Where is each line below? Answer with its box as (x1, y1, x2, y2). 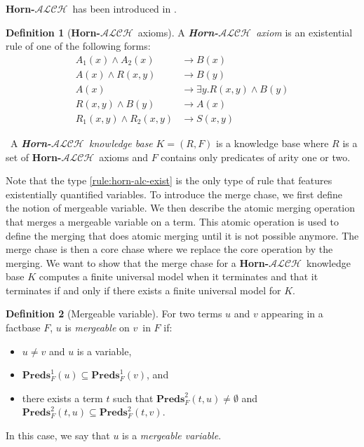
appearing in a (261, 306, 323, 321)
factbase (6, 320, 41, 335)
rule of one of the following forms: (6, 39, 151, 53)
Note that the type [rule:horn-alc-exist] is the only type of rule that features (6, 173, 332, 188)
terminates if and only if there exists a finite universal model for (6, 282, 281, 297)
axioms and (99, 149, 148, 164)
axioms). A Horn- (137, 25, 219, 39)
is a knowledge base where (216, 135, 329, 150)
